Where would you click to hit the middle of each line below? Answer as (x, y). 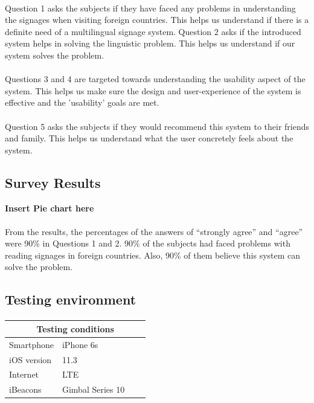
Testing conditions (75, 328)
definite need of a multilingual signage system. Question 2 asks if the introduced (153, 31)
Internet (24, 374)
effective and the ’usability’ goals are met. (82, 102)
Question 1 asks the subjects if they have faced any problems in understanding (150, 8)
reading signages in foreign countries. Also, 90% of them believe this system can (153, 255)
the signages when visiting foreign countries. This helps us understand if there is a (157, 20)
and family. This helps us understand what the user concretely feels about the (149, 138)
